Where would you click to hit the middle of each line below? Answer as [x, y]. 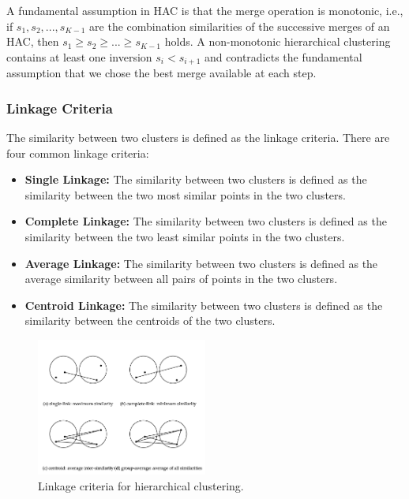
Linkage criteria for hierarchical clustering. [141, 485]
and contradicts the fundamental [283, 56]
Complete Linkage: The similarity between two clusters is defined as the [206, 221]
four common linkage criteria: [78, 153]
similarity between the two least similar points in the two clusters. [185, 237]
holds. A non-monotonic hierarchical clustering [278, 41]
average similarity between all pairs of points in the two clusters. [181, 279]
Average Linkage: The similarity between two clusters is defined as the [201, 263]
